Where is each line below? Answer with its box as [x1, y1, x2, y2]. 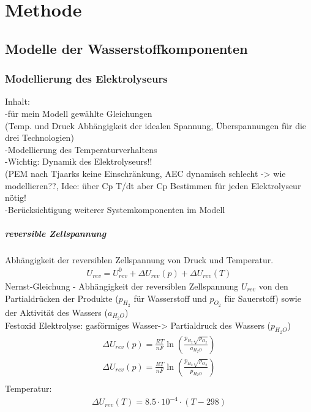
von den [258, 280, 288, 292]
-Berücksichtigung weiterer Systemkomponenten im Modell [5, 203, 225, 215]
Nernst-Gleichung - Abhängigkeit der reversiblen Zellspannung [5, 280, 239, 292]
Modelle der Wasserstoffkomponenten [5, 39, 248, 58]
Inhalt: [5, 95, 30, 108]
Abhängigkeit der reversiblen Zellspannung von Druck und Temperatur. [5, 253, 274, 266]
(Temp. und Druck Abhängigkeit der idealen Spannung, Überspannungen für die [5, 119, 307, 132]
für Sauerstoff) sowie [224, 291, 301, 304]
